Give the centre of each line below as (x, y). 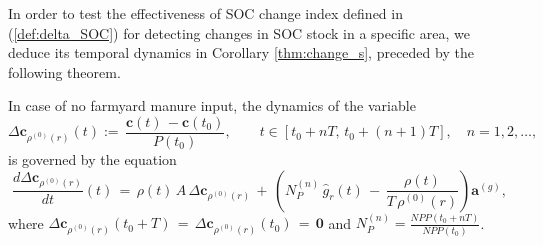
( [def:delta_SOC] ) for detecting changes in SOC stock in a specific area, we (239, 32)
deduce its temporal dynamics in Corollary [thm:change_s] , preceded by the (241, 52)
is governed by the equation (92, 159)
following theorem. (64, 71)
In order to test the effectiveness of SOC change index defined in (205, 13)
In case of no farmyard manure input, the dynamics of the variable (212, 105)
